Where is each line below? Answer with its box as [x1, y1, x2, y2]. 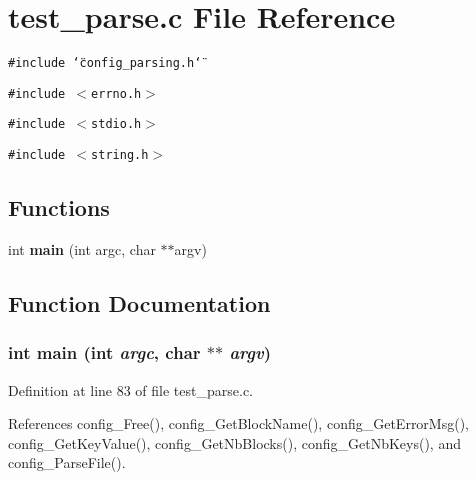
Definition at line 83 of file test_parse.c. [8, 379, 253, 400]
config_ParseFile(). [8, 452, 126, 473]
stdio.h [91, 117, 142, 132]
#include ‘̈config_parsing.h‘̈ [8, 56, 202, 71]
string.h [91, 148, 149, 163]
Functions [8, 192, 110, 223]
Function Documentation [8, 287, 271, 318]
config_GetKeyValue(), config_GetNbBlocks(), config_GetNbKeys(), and [8, 432, 461, 453]
